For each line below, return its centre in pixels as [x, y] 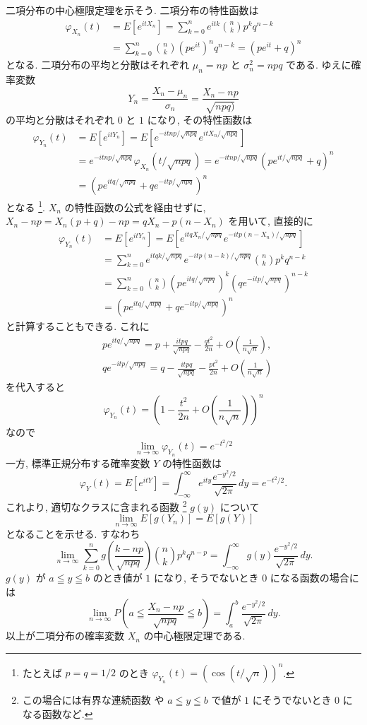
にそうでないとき [292, 700]
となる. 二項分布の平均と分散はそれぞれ [98, 65]
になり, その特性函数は [200, 119]
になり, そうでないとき [206, 578]
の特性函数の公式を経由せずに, [135, 207]
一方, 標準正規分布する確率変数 [78, 462]
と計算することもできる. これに [78, 326]
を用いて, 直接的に [271, 221]
